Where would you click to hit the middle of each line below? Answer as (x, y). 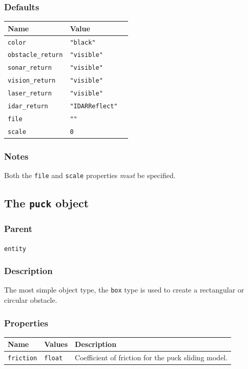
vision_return (32, 81)
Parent (18, 229)
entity (15, 249)
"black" (83, 42)
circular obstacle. (31, 300)
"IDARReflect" (94, 106)
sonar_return (30, 68)
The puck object (47, 203)
